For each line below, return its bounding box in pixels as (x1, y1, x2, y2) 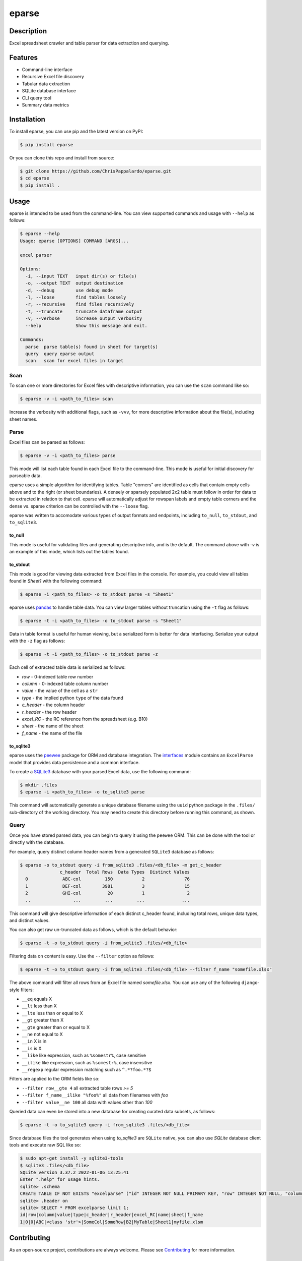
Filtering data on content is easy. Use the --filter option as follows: (9, 953, 155, 959)
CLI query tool (22, 95, 51, 101)
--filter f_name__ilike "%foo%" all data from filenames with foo (22, 1092, 169, 1098)
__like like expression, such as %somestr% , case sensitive (22, 1052, 146, 1059)
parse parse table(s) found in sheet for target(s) (25, 343, 158, 350)
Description (9, 27, 47, 35)
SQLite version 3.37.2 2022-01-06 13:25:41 (20, 1170, 129, 1175)
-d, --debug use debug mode (25, 288, 113, 293)
